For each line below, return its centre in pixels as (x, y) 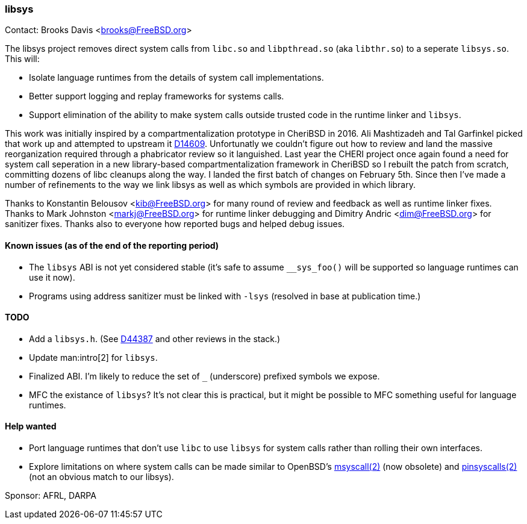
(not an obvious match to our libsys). (101, 477)
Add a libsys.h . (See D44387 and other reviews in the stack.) (155, 338)
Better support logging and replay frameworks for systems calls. (157, 96)
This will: (22, 59)
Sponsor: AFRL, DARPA (51, 496)
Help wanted (31, 426)
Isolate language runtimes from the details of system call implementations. (176, 78)
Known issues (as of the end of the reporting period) (112, 245)
